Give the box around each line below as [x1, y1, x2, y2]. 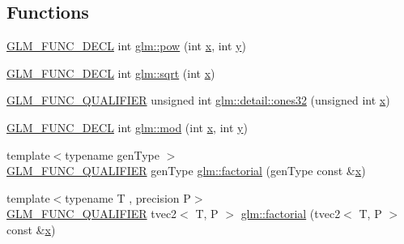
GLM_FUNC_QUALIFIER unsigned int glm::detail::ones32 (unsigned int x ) [6, 92, 390, 109]
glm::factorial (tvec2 [240, 205, 341, 222]
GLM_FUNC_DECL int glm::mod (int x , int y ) [6, 118, 248, 135]
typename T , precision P [65, 189, 191, 206]
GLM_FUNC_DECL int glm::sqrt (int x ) [6, 64, 215, 81]
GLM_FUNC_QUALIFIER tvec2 [6, 205, 177, 222]
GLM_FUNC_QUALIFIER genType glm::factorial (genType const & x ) [6, 162, 366, 179]
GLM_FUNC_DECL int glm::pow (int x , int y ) [6, 37, 246, 54]
